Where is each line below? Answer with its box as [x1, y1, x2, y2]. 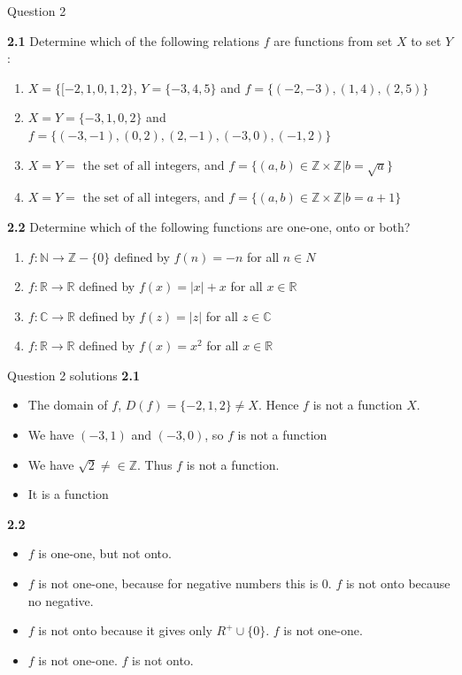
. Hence [258, 395, 299, 414]
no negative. [27, 591, 94, 610]
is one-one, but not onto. [38, 544, 172, 563]
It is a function [27, 485, 109, 503]
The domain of [27, 395, 108, 414]
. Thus [137, 455, 173, 473]
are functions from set [273, 31, 393, 50]
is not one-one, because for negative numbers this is [38, 574, 319, 593]
